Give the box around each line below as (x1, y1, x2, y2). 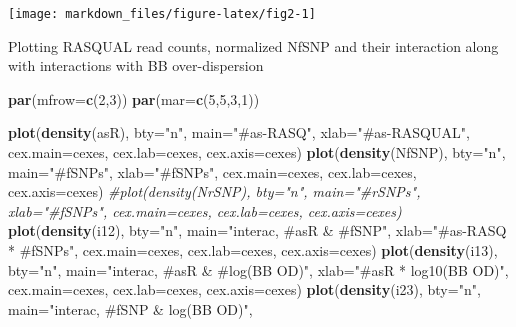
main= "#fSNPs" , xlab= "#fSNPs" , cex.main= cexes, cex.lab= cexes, (8, 161, 417, 182)
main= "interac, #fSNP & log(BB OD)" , (8, 298, 253, 319)
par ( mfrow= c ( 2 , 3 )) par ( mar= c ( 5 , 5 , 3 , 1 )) (8, 88, 260, 109)
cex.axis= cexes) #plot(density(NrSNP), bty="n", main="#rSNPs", (8, 181, 421, 202)
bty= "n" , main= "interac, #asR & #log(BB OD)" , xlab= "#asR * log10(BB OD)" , (8, 259, 509, 280)
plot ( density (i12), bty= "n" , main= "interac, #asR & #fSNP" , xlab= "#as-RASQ (8, 220, 507, 241)
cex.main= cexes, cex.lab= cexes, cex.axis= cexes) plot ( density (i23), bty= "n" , (8, 279, 481, 300)
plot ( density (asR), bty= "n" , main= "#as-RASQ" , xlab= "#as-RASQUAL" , (8, 122, 470, 143)
